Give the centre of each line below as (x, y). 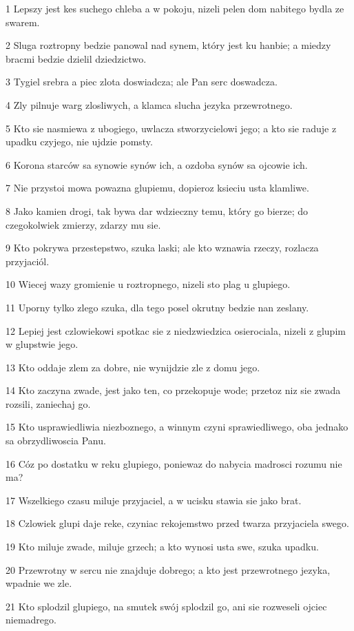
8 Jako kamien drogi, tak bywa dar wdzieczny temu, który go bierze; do (157, 210)
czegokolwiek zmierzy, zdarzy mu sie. (83, 224)
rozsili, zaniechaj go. (48, 403)
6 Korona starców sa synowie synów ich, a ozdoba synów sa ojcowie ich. (157, 164)
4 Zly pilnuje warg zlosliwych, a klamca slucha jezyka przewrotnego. (149, 104)
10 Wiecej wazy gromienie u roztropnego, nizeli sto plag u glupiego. (148, 284)
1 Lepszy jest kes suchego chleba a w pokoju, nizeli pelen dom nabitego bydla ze (175, 8)
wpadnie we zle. (39, 583)
